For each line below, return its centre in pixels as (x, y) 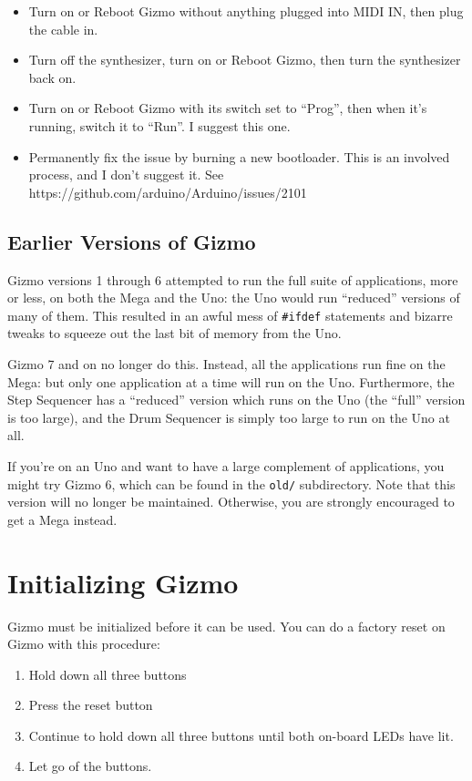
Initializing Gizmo (123, 582)
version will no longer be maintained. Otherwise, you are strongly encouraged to (231, 502)
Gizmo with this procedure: (84, 644)
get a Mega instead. (62, 519)
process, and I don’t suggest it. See (126, 175)
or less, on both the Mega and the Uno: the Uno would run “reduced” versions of (234, 298)
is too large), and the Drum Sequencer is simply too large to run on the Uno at (229, 417)
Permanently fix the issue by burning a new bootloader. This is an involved (239, 156)
